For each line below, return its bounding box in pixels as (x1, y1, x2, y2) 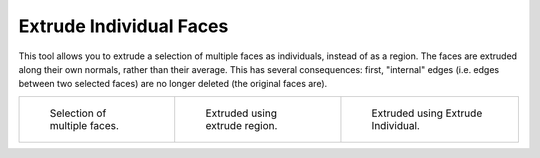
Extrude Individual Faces (18, 15, 229, 37)
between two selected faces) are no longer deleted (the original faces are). (18, 78, 328, 90)
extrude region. (205, 118, 278, 132)
